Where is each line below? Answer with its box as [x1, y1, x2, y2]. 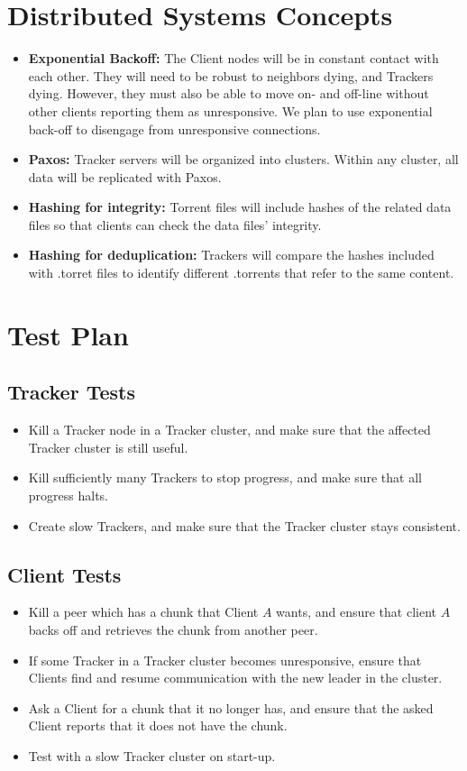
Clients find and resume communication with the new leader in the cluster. [28, 668, 443, 687]
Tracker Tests [7, 378, 135, 406]
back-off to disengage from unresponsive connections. [28, 119, 321, 138]
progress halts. [28, 486, 108, 505]
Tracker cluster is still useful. [28, 437, 188, 456]
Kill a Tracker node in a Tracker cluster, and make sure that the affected [28, 420, 431, 439]
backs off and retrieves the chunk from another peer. [28, 620, 318, 638]
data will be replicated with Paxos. [28, 167, 222, 186]
